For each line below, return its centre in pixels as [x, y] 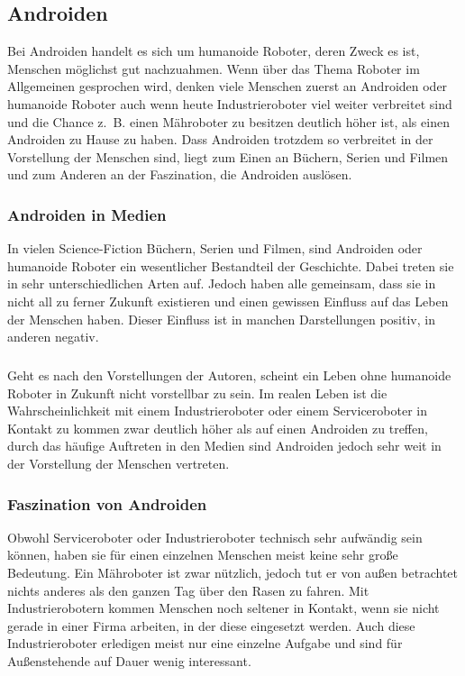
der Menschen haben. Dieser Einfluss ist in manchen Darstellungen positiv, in [221, 319]
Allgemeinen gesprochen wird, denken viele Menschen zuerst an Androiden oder [228, 86]
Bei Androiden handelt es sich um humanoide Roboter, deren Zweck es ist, [214, 51]
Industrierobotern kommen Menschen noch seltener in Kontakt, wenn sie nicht [223, 608]
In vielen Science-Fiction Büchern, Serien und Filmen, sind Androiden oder [215, 248]
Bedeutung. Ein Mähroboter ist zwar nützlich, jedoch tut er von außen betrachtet [233, 573]
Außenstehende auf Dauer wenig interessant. [129, 661]
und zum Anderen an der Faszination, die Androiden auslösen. [180, 174]
